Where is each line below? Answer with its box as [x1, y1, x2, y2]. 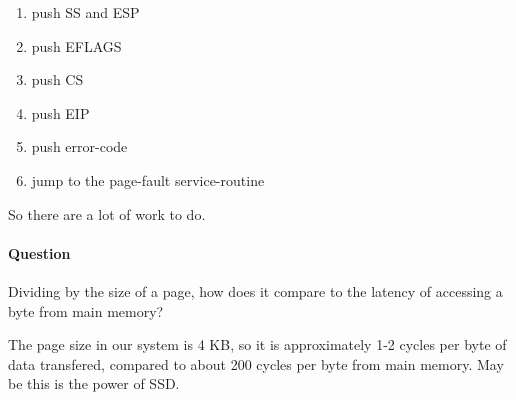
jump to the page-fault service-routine [31, 169, 265, 190]
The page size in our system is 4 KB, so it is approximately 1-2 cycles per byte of [8, 334, 507, 355]
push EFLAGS [31, 35, 122, 56]
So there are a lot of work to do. [8, 203, 206, 224]
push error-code [31, 136, 128, 157]
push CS [31, 69, 84, 90]
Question [8, 242, 71, 263]
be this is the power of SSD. [8, 373, 180, 394]
